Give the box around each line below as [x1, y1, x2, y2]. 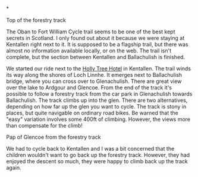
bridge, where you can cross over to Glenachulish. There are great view [6, 77, 182, 85]
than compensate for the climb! [6, 122, 83, 129]
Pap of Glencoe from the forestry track [6, 133, 101, 141]
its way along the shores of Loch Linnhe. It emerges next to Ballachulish [6, 72, 183, 78]
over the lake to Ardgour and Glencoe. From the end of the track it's [6, 84, 172, 91]
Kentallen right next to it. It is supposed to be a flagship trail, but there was [6, 41, 188, 48]
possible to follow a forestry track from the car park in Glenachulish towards [6, 91, 193, 97]
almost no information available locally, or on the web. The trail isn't [6, 47, 172, 54]
